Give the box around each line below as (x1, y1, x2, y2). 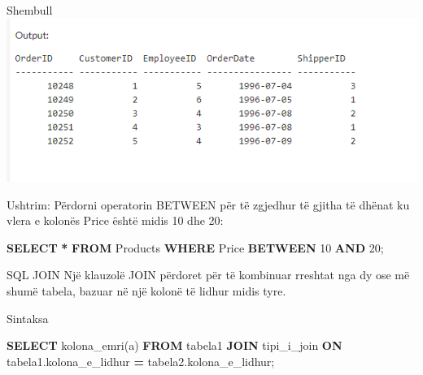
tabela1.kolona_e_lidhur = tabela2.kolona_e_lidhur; (7, 352, 275, 369)
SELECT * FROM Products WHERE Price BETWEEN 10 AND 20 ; (7, 239, 384, 256)
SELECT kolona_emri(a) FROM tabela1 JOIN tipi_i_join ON (7, 337, 342, 354)
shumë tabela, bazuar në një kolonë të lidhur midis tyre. (7, 282, 286, 299)
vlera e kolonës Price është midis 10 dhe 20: (7, 212, 224, 229)
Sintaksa (7, 309, 49, 326)
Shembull (7, 2, 53, 18)
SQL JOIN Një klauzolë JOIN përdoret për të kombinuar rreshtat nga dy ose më (7, 266, 410, 283)
